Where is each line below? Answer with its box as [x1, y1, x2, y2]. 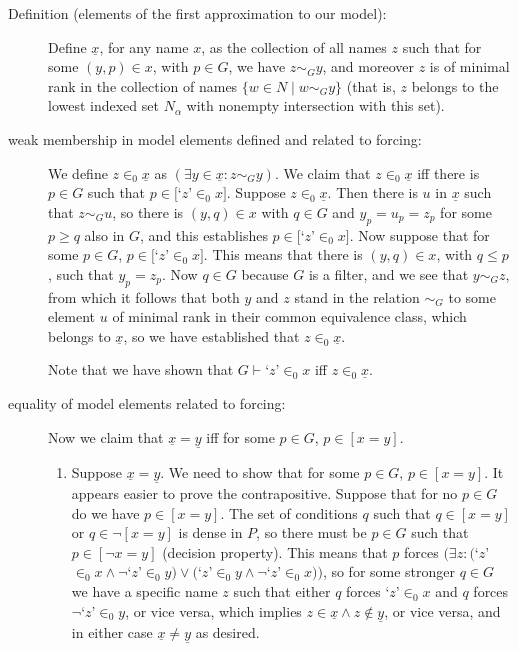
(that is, [346, 75, 396, 96]
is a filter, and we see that [308, 263, 469, 284]
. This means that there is [203, 244, 363, 265]
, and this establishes [140, 224, 268, 245]
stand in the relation [294, 286, 420, 307]
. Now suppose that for [349, 224, 490, 245]
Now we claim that [48, 426, 164, 447]
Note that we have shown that [48, 359, 234, 380]
